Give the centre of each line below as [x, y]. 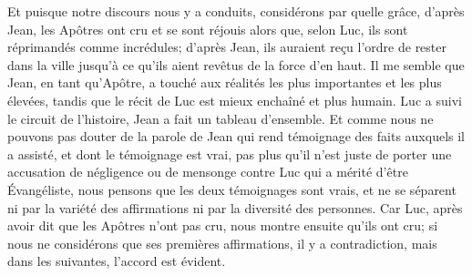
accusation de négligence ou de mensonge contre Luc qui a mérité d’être [208, 172]
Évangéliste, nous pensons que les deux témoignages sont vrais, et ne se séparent [232, 189]
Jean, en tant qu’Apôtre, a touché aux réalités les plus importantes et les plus [225, 82]
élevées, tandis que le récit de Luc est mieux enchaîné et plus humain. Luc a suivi [235, 100]
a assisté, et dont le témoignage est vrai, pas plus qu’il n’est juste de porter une [230, 153]
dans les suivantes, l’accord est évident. [117, 261]
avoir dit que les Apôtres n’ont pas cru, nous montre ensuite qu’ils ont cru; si [223, 225]
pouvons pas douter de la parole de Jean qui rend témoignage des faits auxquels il [236, 136]
